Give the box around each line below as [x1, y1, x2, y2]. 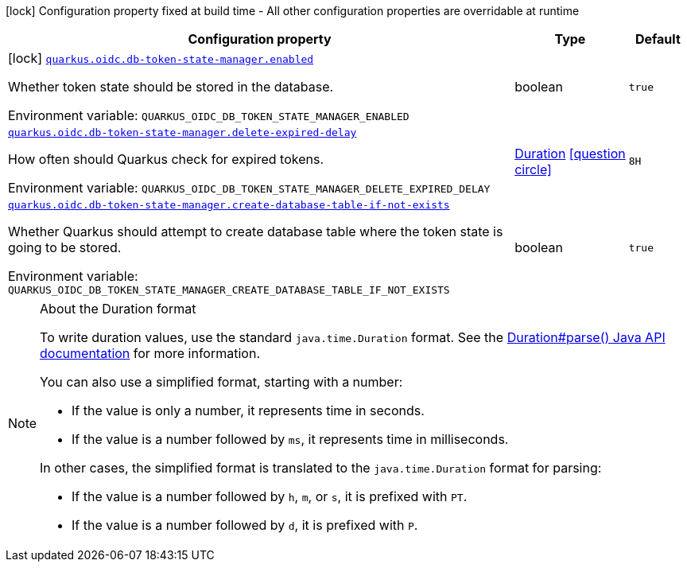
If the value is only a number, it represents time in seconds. [72, 403, 425, 418]
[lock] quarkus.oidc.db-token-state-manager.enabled [8, 50, 314, 66]
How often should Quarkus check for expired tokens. [8, 151, 324, 167]
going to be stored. [8, 239, 122, 255]
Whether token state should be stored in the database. [8, 79, 334, 95]
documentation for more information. [40, 345, 260, 361]
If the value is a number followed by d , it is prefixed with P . [72, 517, 418, 533]
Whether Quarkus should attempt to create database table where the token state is [8, 224, 503, 239]
